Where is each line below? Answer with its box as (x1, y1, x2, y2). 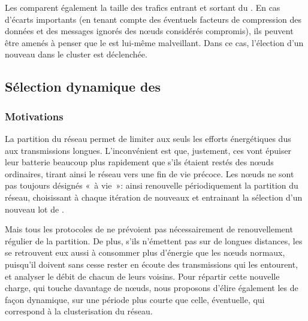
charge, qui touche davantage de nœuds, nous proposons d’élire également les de (5, 281, 298, 294)
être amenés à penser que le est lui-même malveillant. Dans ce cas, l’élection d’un (5, 36, 304, 49)
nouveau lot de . (5, 202, 64, 215)
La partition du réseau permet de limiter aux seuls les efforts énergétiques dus (5, 132, 291, 144)
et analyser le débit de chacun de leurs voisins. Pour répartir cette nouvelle (5, 269, 280, 282)
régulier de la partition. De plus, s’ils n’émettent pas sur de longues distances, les (5, 234, 303, 247)
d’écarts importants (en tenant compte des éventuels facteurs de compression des (5, 13, 301, 25)
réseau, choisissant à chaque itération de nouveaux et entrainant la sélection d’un (5, 190, 303, 203)
